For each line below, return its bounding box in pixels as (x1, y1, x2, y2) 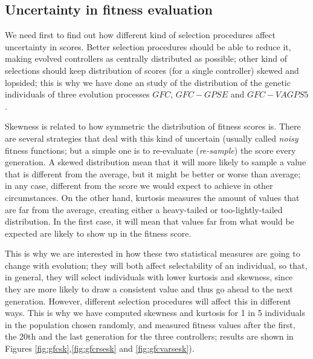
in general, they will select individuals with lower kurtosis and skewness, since (5, 271, 293, 283)
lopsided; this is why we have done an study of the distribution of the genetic (5, 76, 291, 88)
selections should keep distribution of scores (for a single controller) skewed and (5, 64, 299, 76)
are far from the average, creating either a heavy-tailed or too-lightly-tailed (5, 203, 283, 216)
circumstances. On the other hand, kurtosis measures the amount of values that (5, 191, 300, 203)
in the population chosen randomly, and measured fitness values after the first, (5, 318, 295, 331)
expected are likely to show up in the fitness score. (5, 226, 192, 239)
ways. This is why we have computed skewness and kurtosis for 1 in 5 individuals (5, 306, 305, 319)
